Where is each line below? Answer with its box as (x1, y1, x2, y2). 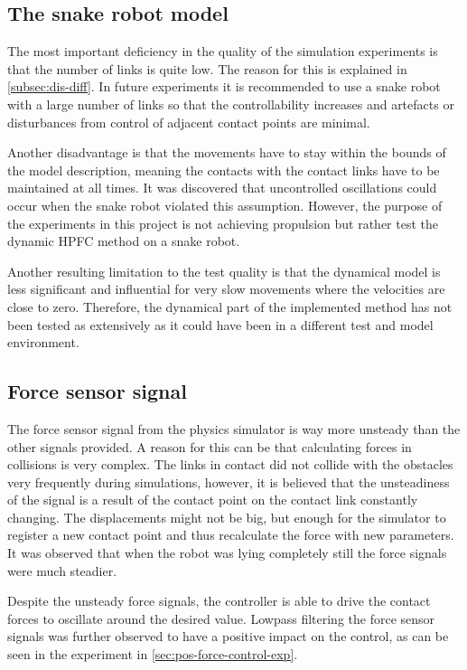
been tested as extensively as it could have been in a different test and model (7, 315, 434, 334)
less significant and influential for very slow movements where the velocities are (7, 279, 445, 298)
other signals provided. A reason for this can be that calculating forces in (7, 437, 412, 456)
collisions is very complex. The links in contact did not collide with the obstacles (7, 455, 453, 474)
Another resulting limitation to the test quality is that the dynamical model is (7, 261, 441, 280)
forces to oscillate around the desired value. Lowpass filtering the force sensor (7, 609, 435, 628)
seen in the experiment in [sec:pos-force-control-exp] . (7, 645, 298, 664)
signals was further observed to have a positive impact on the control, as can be (7, 627, 449, 646)
